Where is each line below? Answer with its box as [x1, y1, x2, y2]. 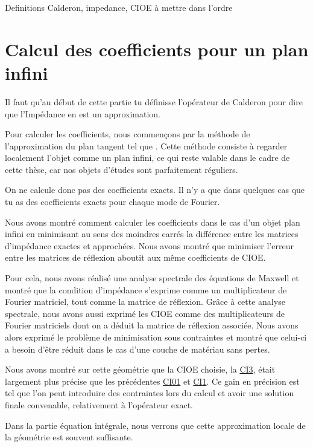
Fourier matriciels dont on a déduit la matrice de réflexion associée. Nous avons [5, 319, 299, 331]
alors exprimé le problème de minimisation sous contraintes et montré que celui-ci [5, 331, 307, 343]
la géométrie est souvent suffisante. [5, 431, 133, 443]
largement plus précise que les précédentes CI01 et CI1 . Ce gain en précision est [5, 374, 300, 387]
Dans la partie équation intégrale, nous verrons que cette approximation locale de [5, 419, 306, 431]
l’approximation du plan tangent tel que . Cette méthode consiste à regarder [5, 139, 288, 152]
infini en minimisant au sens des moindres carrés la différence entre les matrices [5, 227, 299, 240]
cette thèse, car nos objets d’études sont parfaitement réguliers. [5, 163, 238, 175]
